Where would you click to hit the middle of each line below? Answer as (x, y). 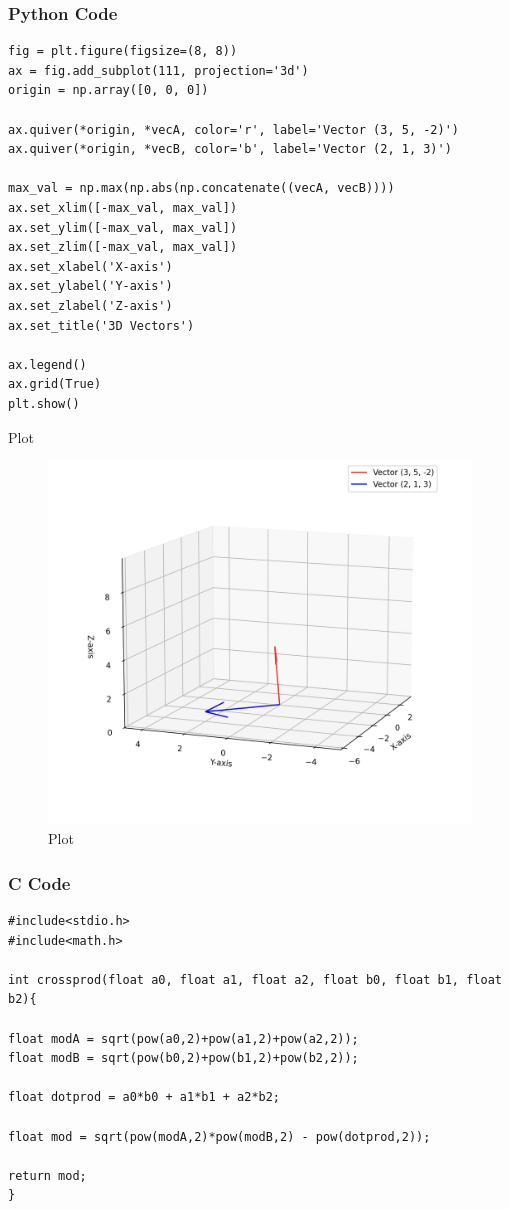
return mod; (47, 1175)
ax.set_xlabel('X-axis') (90, 266)
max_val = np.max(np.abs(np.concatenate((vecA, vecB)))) (201, 188)
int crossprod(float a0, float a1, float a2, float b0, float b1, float (255, 979)
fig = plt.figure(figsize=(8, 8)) (123, 51)
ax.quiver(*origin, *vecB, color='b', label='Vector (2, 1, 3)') (230, 149)
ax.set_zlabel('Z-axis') (90, 305)
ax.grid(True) (55, 384)
